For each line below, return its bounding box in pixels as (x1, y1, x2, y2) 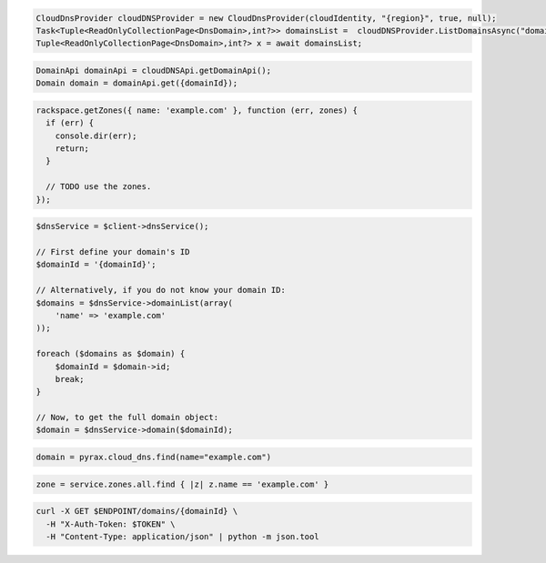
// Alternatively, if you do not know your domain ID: (35, 285, 286, 296)
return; (55, 144, 90, 154)
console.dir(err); (55, 130, 137, 141)
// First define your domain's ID (35, 246, 190, 257)
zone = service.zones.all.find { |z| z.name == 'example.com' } (35, 478, 329, 489)
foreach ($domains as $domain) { (35, 348, 186, 359)
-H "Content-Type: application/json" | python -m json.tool (45, 532, 319, 541)
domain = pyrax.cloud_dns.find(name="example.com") (35, 452, 272, 463)
